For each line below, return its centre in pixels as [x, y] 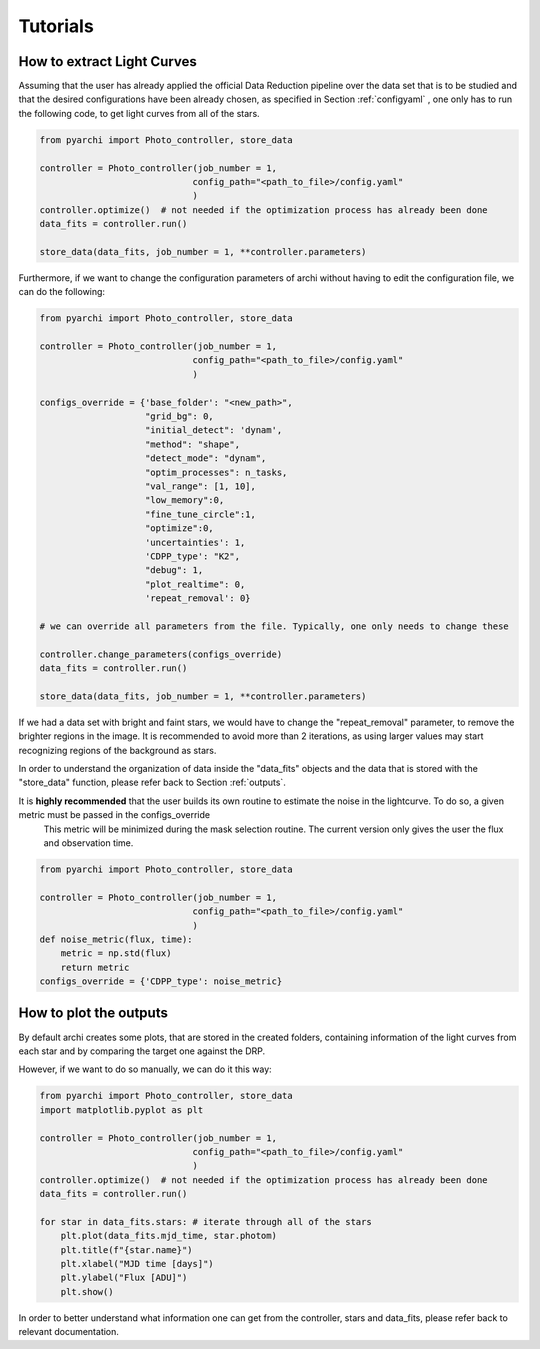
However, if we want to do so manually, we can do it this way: [145, 1069]
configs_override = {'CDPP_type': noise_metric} [161, 981]
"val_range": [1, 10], [201, 486]
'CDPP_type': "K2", [192, 556]
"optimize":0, [179, 528]
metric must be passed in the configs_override [114, 815]
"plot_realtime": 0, [195, 584]
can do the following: [61, 292]
